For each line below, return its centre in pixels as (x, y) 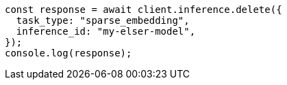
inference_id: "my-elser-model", (106, 31)
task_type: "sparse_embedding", (103, 20)
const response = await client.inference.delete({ (143, 10)
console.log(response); (68, 53)
